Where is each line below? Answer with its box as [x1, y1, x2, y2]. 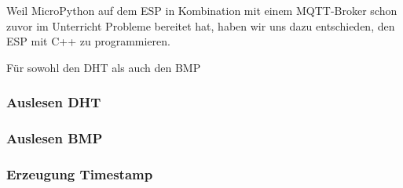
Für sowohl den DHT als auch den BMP [6, 59, 201, 75]
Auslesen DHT [6, 92, 101, 112]
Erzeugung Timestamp [6, 164, 153, 183]
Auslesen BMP [6, 128, 103, 148]
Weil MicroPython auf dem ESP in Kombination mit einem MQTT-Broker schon [6, 2, 398, 18]
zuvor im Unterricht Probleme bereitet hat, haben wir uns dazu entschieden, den [6, 17, 395, 34]
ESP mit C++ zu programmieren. [6, 33, 170, 49]
